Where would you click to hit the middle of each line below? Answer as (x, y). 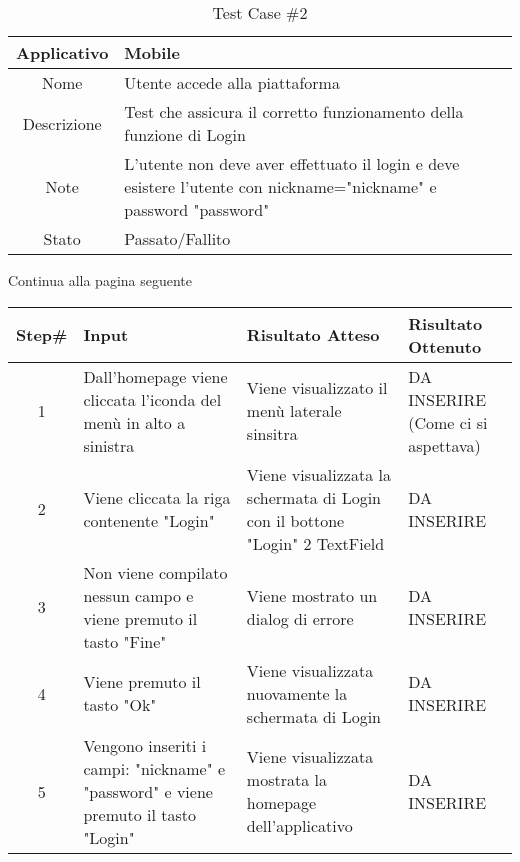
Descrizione (62, 123)
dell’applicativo (299, 826)
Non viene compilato (155, 572)
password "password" (197, 209)
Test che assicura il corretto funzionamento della (294, 111)
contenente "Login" (149, 520)
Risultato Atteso (313, 335)
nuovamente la (297, 693)
